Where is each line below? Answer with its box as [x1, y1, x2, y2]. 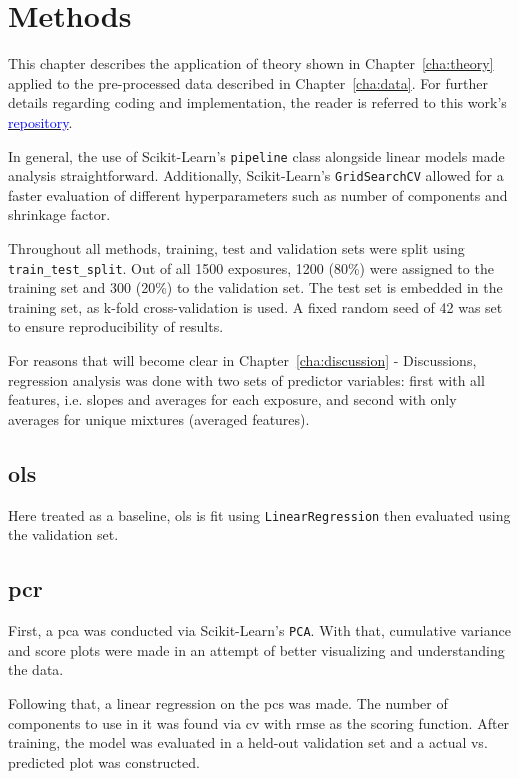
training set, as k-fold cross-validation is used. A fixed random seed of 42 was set [8, 296, 503, 317]
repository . [8, 111, 73, 132]
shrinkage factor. [8, 204, 111, 225]
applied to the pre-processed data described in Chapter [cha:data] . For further [8, 72, 488, 93]
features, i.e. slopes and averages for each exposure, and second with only [8, 389, 457, 410]
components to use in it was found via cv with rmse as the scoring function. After [8, 712, 510, 733]
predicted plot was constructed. [8, 751, 200, 772]
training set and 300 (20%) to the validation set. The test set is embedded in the [8, 277, 503, 298]
